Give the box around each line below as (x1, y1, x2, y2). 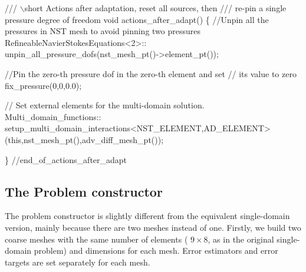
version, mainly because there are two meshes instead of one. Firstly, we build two (5, 221, 301, 233)
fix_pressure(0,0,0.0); (5, 79, 82, 91)
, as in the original (208, 233, 274, 245)
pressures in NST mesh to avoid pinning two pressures (5, 25, 201, 37)
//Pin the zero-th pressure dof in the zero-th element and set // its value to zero (5, 67, 297, 79)
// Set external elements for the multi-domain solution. (5, 99, 205, 111)
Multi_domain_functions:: (5, 110, 101, 122)
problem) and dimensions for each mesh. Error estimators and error (34, 244, 278, 257)
